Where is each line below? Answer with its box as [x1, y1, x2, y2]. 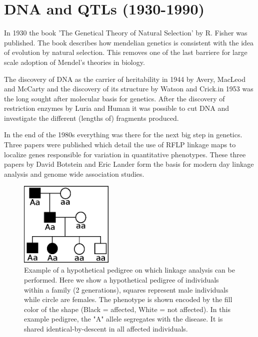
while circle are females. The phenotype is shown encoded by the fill [24, 294, 232, 305]
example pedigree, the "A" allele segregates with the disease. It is [24, 314, 223, 324]
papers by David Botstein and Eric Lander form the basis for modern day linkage [4, 159, 254, 169]
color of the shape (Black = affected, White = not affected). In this [24, 304, 230, 314]
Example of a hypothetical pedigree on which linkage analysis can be [24, 265, 235, 275]
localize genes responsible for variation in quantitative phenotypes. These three [4, 149, 246, 159]
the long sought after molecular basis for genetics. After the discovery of [4, 93, 225, 103]
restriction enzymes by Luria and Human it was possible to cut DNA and [4, 103, 229, 113]
